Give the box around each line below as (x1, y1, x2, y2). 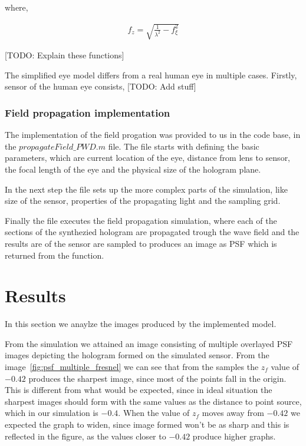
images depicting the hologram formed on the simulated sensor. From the (5, 349, 269, 361)
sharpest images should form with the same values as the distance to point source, (5, 395, 302, 407)
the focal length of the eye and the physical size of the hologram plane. (5, 163, 261, 175)
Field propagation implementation (5, 105, 170, 120)
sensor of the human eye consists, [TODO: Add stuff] (5, 80, 196, 92)
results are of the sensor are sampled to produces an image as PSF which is (5, 237, 277, 249)
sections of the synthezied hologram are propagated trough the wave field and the (5, 226, 300, 238)
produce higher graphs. (192, 430, 276, 442)
